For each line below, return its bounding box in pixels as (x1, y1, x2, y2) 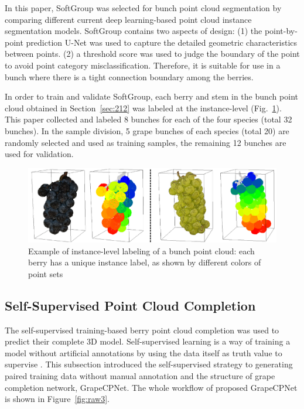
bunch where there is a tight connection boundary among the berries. (5, 70, 254, 83)
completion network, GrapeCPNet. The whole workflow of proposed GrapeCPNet (5, 381, 298, 393)
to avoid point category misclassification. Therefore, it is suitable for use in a (5, 59, 281, 71)
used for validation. (5, 148, 74, 160)
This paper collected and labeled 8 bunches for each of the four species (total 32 (5, 113, 292, 125)
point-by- (264, 25, 298, 37)
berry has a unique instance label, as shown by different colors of (28, 256, 261, 268)
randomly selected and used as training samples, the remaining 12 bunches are (5, 136, 286, 148)
